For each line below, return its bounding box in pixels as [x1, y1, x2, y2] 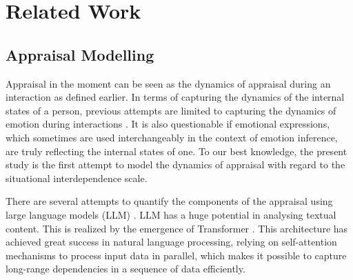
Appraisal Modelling [6, 43, 154, 65]
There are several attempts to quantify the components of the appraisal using [6, 194, 333, 208]
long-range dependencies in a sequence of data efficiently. [6, 261, 245, 276]
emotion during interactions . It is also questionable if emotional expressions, [6, 117, 330, 131]
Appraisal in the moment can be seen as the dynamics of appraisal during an [6, 76, 331, 90]
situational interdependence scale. [6, 170, 148, 185]
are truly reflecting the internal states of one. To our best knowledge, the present [6, 143, 347, 158]
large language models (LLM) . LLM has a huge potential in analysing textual [6, 207, 336, 221]
